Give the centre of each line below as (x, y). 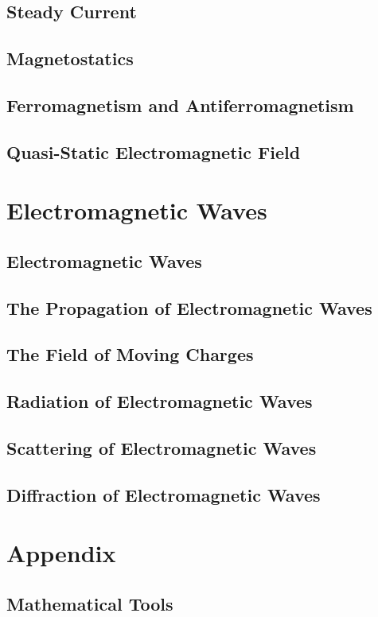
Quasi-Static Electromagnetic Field (154, 151)
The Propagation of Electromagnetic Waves (189, 307)
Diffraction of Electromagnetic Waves (164, 494)
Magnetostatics (70, 58)
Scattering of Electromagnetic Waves (162, 448)
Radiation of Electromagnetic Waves (160, 401)
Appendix (61, 553)
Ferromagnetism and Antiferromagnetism (180, 105)
